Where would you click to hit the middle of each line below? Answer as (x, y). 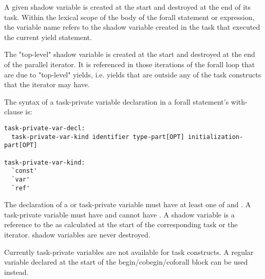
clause (14, 112)
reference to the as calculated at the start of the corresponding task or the (121, 224)
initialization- (215, 137)
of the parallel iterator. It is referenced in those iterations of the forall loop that (130, 64)
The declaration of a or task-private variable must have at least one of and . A (128, 204)
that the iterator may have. (47, 84)
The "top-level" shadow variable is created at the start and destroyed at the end (130, 54)
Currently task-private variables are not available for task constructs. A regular (129, 252)
